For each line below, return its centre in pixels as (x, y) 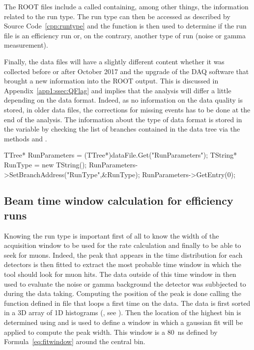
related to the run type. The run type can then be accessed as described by (117, 16)
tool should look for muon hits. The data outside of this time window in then (120, 274)
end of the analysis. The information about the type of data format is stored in (123, 119)
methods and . (26, 138)
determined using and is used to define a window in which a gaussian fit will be (124, 322)
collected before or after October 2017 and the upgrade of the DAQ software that (127, 71)
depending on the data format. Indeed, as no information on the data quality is (124, 100)
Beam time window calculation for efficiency (119, 201)
